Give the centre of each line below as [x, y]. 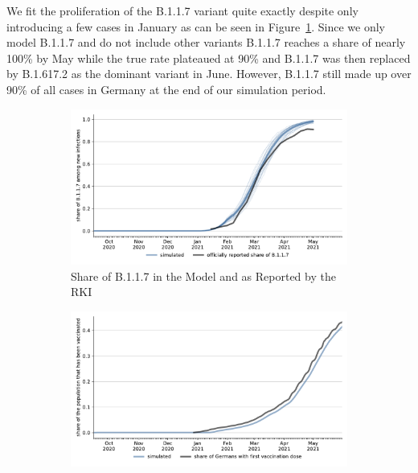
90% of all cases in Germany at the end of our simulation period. [166, 89]
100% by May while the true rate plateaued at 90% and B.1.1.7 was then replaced [209, 58]
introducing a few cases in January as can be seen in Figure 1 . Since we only [196, 26]
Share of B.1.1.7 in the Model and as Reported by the [203, 276]
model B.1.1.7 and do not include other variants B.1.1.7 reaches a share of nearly [206, 42]
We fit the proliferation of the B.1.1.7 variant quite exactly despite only [182, 10]
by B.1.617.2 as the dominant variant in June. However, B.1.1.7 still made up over [209, 74]
